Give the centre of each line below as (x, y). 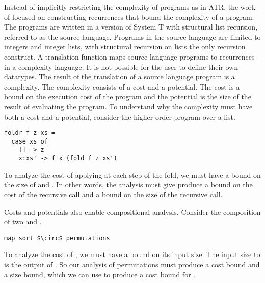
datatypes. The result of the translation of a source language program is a (120, 77)
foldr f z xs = (30, 133)
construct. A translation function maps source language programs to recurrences (129, 56)
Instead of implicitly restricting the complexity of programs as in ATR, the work (130, 7)
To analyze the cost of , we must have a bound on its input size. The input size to (132, 254)
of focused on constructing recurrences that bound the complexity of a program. (129, 17)
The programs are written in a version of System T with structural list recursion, (131, 27)
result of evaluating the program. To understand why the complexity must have (128, 106)
